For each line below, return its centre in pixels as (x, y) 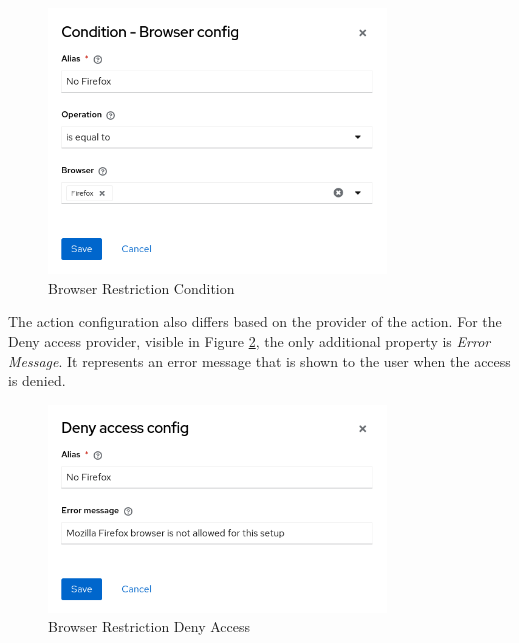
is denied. (37, 380)
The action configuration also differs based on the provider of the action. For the (255, 321)
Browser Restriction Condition (141, 287)
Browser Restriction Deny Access (149, 626)
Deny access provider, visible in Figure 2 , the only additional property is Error (249, 341)
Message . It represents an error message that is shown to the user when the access (259, 360)
